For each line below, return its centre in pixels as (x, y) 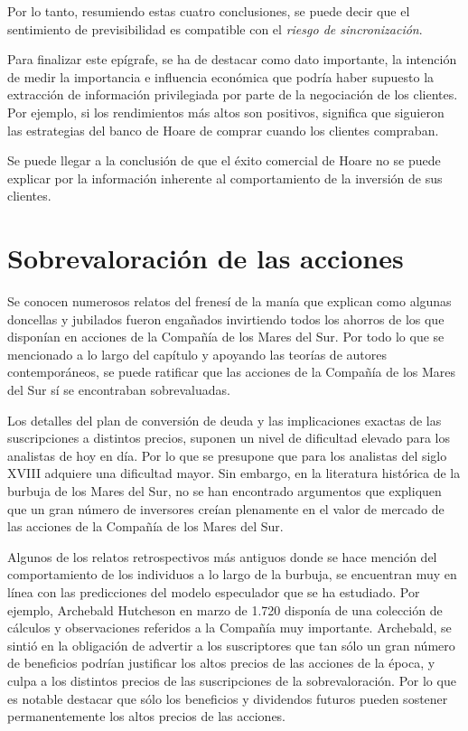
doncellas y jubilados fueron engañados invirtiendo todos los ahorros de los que (226, 319)
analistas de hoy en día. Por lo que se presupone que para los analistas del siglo (227, 455)
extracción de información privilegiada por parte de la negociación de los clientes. (233, 94)
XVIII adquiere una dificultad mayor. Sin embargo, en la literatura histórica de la (234, 473)
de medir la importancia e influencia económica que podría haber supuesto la (221, 76)
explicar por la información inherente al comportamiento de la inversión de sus (225, 178)
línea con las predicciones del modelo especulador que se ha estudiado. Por (214, 591)
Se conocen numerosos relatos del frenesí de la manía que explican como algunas (229, 301)
